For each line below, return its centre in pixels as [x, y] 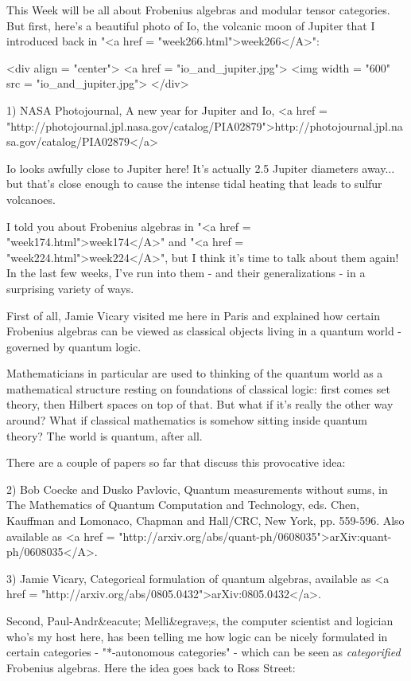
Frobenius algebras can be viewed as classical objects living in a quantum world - [204, 331]
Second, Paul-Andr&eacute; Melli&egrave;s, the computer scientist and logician [200, 620]
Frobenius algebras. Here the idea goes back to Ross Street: [151, 667]
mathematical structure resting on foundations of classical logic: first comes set [198, 388]
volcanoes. [31, 199]
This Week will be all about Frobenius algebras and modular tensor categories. [198, 10]
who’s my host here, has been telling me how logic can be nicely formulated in [197, 636]
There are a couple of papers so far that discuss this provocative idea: [176, 462]
